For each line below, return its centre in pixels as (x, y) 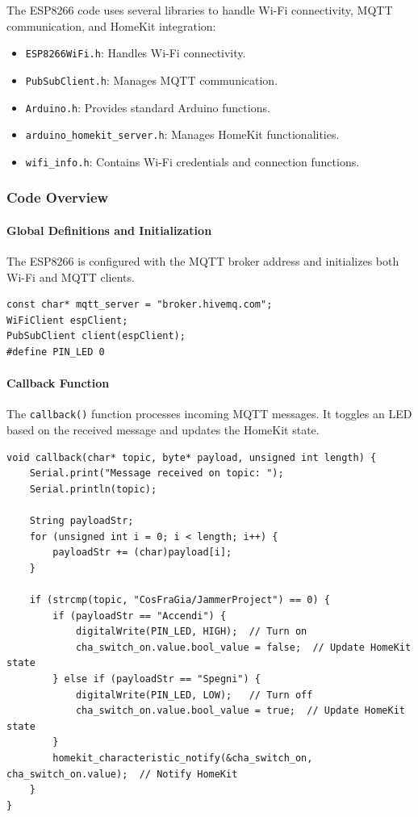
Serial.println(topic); (93, 489)
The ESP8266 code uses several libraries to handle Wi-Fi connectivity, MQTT (200, 10)
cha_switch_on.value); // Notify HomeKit (122, 774)
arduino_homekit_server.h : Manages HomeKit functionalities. (182, 134)
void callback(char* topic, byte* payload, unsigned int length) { (192, 457)
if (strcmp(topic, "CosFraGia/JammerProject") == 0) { (180, 600)
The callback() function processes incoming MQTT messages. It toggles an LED (209, 414)
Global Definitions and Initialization (109, 230)
